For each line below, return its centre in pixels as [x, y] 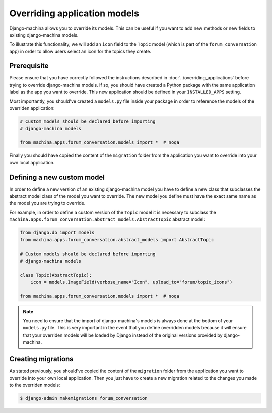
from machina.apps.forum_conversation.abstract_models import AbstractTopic [117, 240]
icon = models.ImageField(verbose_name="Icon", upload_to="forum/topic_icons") [131, 282]
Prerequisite [29, 66]
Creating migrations [41, 359]
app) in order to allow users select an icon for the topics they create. [80, 51]
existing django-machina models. [44, 35]
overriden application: [32, 108]
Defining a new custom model [57, 177]
